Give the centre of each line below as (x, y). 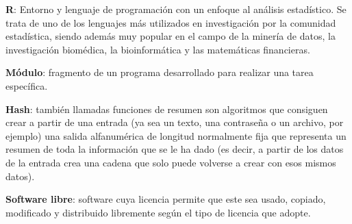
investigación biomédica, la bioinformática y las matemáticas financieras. (158, 49)
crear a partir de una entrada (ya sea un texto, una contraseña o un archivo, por (175, 122)
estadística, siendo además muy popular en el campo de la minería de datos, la (171, 36)
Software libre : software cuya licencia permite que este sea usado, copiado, (166, 199)
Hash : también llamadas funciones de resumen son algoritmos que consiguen (167, 109)
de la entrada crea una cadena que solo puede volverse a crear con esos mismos (171, 162)
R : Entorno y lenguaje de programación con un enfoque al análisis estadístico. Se (176, 9)
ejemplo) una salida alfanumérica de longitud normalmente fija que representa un (176, 135)
